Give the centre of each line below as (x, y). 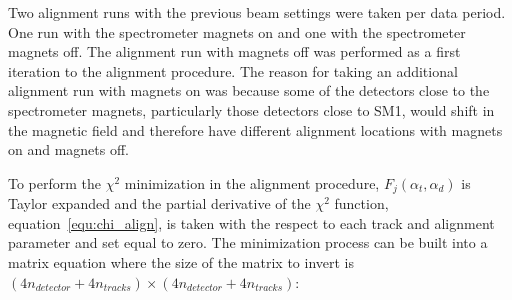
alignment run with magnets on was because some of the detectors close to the (249, 90)
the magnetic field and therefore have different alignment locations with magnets (255, 129)
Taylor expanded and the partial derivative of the (159, 203)
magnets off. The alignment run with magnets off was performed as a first (234, 51)
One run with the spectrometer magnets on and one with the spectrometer (237, 31)
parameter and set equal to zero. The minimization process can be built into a (248, 242)
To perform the (55, 182)
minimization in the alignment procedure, (252, 182)
